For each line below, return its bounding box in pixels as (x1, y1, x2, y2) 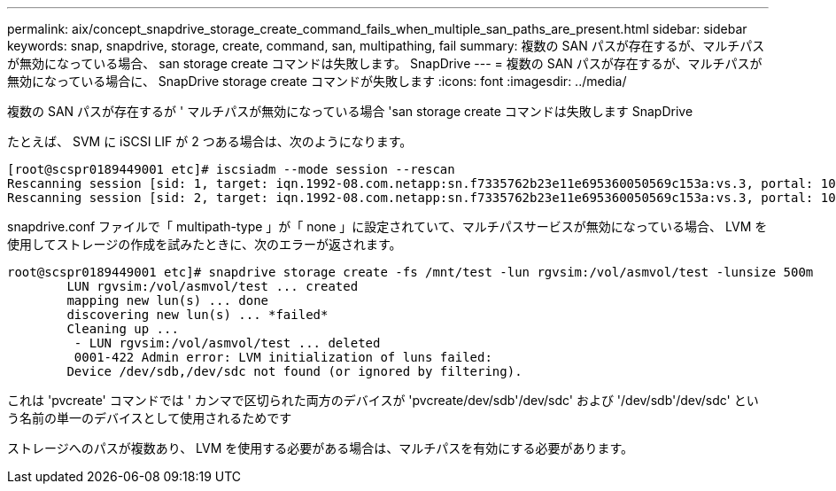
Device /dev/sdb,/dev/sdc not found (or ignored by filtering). (66, 364, 522, 378)
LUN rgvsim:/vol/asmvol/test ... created (66, 279, 359, 293)
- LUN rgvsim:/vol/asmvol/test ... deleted (74, 336, 381, 350)
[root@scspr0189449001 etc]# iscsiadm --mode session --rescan (7, 162, 455, 176)
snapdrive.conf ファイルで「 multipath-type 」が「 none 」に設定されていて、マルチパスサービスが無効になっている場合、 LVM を (7, 219, 768, 234)
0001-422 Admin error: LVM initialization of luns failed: (74, 350, 492, 364)
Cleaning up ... (66, 322, 179, 336)
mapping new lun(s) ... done (66, 293, 269, 308)
